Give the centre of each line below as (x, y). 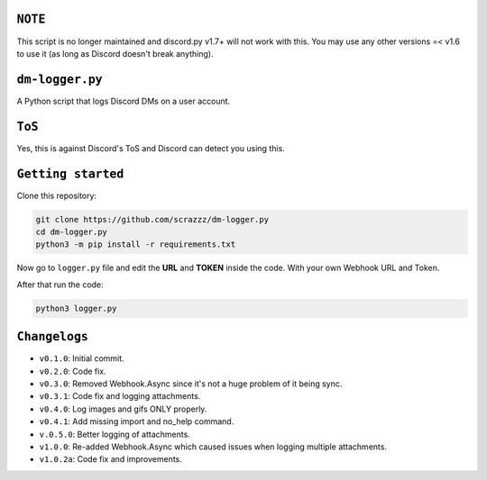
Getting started (70, 174)
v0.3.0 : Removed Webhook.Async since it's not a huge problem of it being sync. (191, 384)
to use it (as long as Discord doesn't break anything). (115, 53)
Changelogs (53, 337)
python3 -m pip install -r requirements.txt (136, 245)
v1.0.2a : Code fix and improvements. (110, 459)
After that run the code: (60, 285)
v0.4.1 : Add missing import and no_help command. (137, 421)
